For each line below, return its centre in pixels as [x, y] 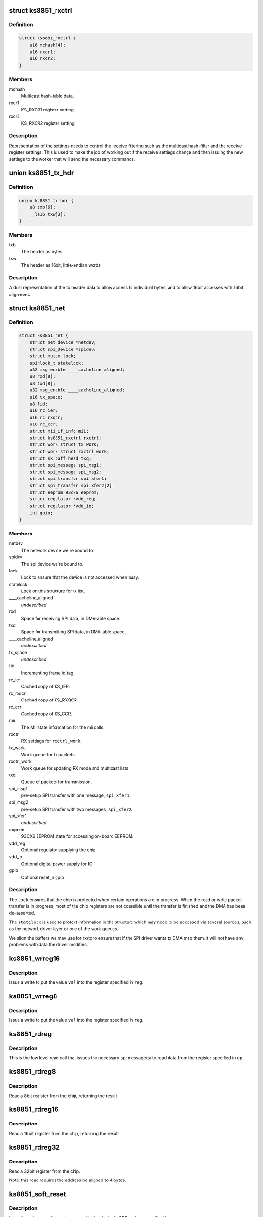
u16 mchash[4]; [47, 45]
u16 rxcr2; [42, 59]
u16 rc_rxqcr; [46, 417]
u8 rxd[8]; [42, 377]
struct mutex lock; [53, 356]
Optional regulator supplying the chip [58, 850]
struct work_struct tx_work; [64, 445]
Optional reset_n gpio [43, 877]
